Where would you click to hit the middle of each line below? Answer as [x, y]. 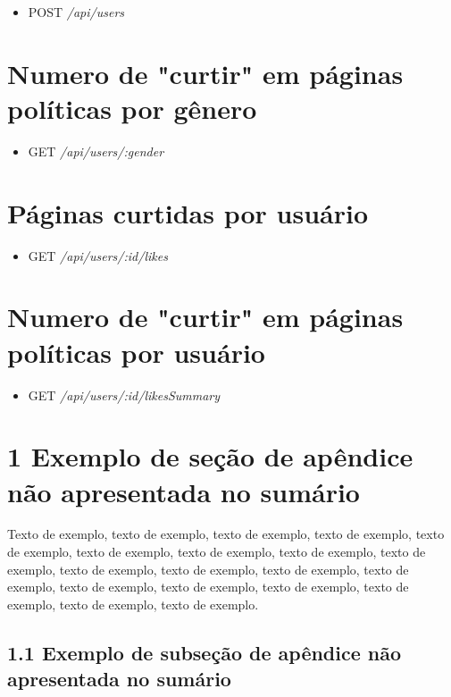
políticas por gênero [132, 108]
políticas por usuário [136, 352]
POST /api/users [76, 12]
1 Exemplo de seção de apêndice [210, 456]
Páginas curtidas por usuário [188, 212]
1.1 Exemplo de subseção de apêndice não [205, 652]
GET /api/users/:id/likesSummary [124, 395]
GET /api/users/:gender [96, 151]
